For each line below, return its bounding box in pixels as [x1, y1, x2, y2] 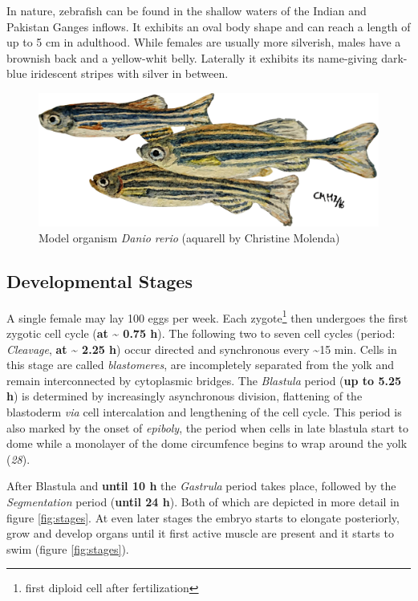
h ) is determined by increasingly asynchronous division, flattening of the [6, 388, 363, 404]
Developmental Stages [6, 269, 193, 293]
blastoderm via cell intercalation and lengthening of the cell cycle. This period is [6, 404, 402, 420]
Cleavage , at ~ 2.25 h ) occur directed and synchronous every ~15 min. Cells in [6, 340, 397, 357]
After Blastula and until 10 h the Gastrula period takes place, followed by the [6, 477, 396, 494]
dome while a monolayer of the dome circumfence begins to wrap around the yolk [6, 435, 408, 452]
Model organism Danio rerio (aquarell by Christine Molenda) [39, 229, 340, 246]
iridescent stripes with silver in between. [30, 65, 229, 82]
